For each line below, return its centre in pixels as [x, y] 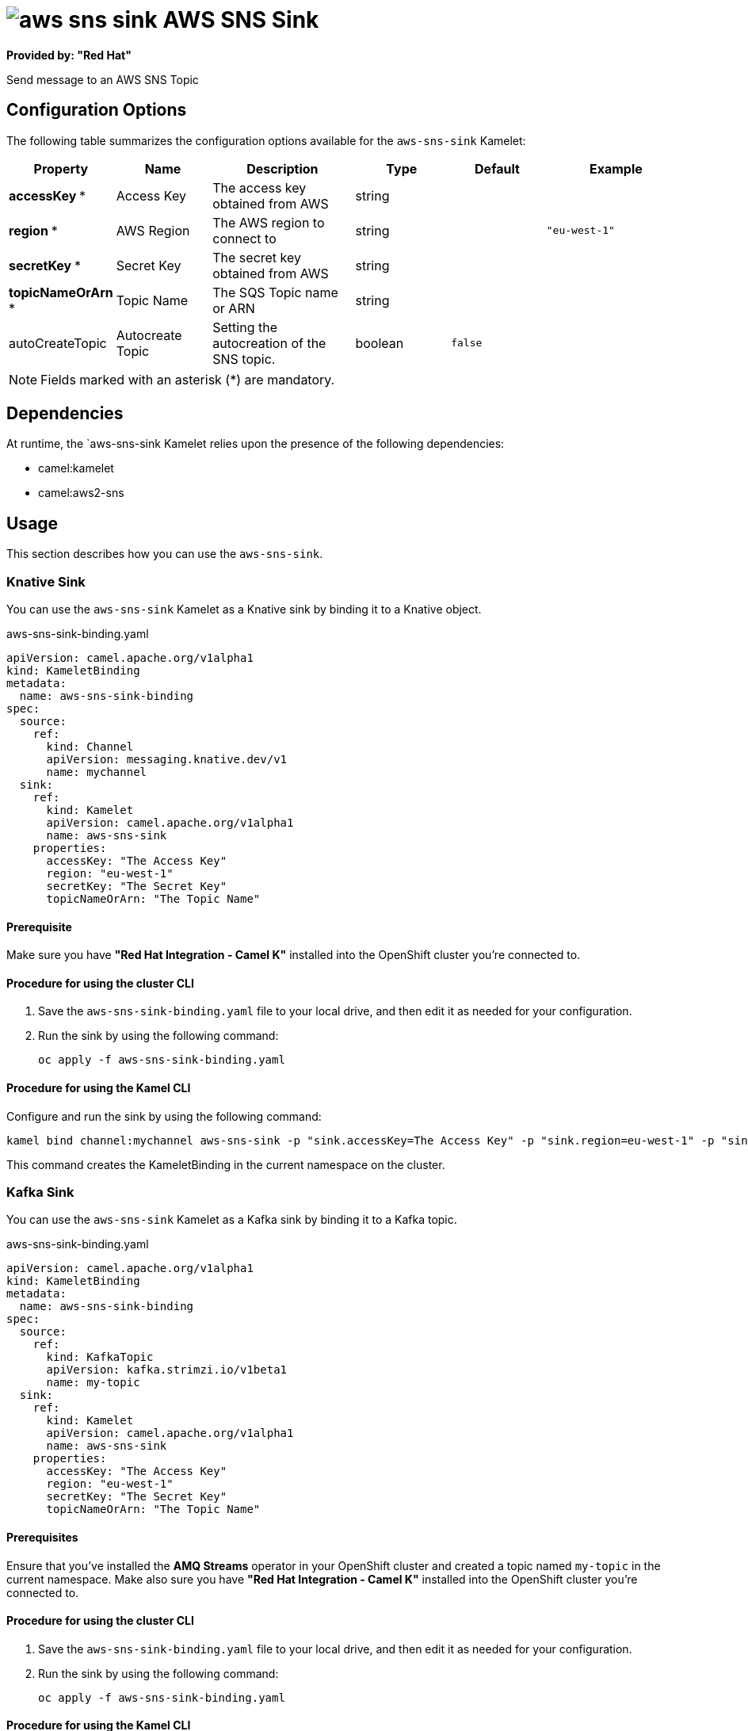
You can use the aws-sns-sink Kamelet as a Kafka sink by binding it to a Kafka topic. [232, 1220]
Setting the [245, 327]
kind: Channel [90, 747]
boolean [380, 343]
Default [497, 168]
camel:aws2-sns [81, 493]
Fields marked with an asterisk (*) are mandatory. [188, 379]
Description [282, 168]
